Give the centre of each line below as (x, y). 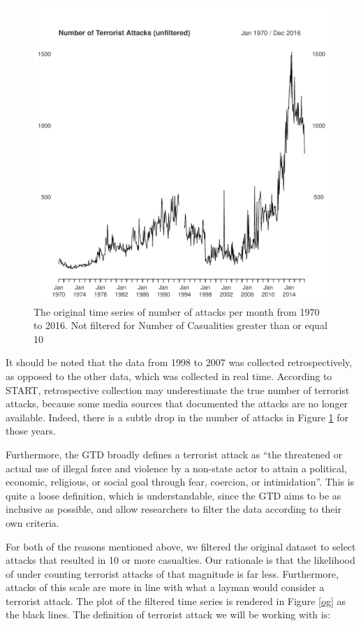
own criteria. (32, 522)
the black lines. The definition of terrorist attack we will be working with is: (168, 614)
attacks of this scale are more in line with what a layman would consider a (165, 587)
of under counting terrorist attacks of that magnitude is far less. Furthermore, (172, 573)
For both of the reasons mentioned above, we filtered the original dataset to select (181, 546)
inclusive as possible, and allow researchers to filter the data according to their (174, 509)
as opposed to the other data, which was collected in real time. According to (169, 376)
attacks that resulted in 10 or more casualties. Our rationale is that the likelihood (180, 560)
